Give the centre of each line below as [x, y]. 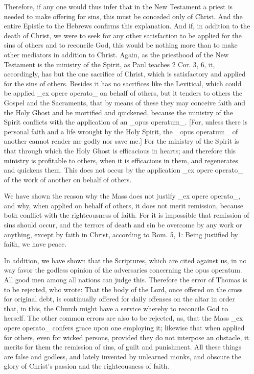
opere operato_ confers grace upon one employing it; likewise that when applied [124, 327]
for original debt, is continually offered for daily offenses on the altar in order [119, 299]
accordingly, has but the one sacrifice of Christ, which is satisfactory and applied [125, 74]
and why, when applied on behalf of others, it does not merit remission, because [124, 205]
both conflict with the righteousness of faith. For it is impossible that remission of [127, 215]
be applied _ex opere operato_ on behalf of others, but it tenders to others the [123, 93]
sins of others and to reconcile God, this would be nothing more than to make [121, 45]
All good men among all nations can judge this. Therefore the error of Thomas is [126, 280]
